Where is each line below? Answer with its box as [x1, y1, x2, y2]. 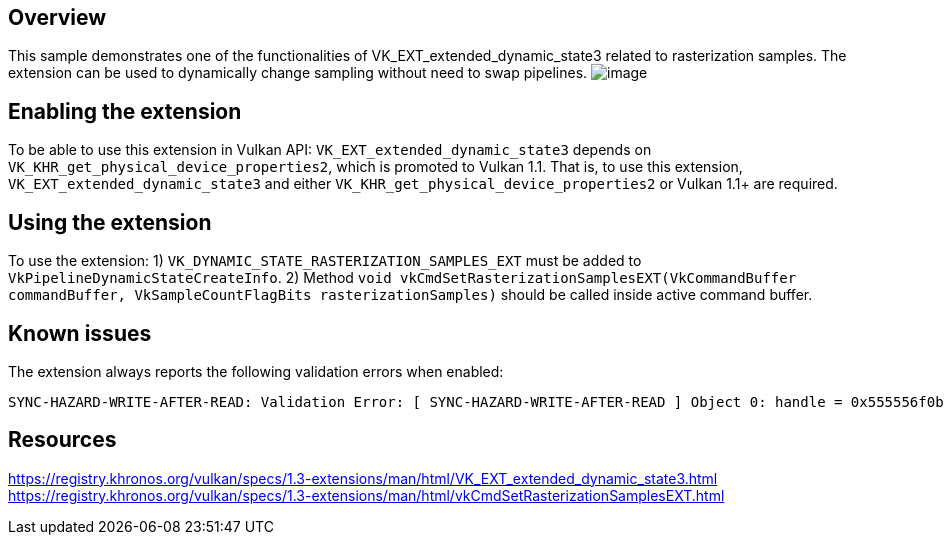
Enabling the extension [8, 98, 242, 124]
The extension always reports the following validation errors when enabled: [8, 362, 504, 380]
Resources [8, 427, 117, 453]
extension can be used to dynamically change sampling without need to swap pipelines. [8, 64, 588, 82]
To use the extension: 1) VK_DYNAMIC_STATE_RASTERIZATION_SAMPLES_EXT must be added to [8, 252, 642, 270]
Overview [8, 5, 107, 30]
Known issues [8, 320, 152, 346]
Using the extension [8, 209, 212, 235]
